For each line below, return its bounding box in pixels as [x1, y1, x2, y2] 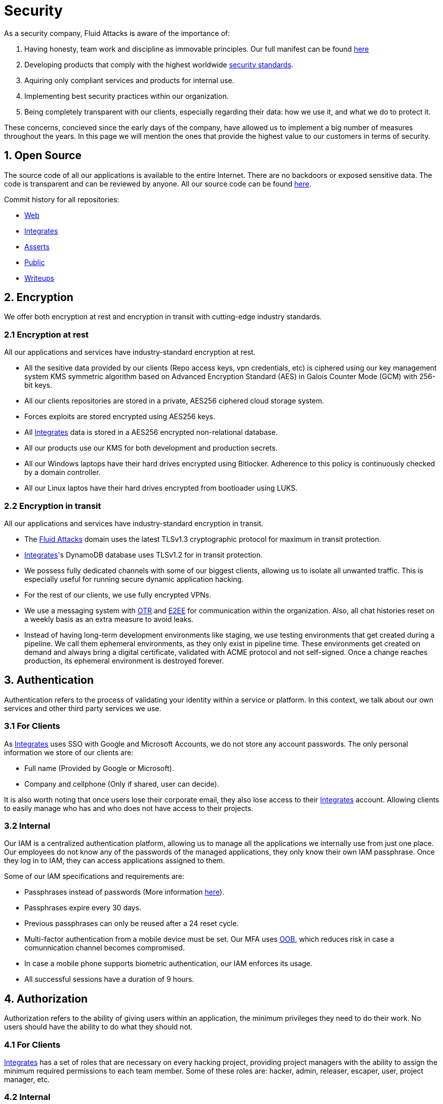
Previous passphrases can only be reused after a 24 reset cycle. [24, 919, 239, 928]
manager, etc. [4, 1075, 50, 1084]
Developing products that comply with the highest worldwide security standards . [24, 60, 294, 69]
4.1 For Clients [4, 1039, 61, 1050]
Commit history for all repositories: [4, 195, 119, 204]
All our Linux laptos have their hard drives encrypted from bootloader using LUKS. [24, 484, 298, 493]
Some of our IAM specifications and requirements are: [4, 872, 185, 881]
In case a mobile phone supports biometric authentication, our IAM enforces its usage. [24, 959, 313, 968]
